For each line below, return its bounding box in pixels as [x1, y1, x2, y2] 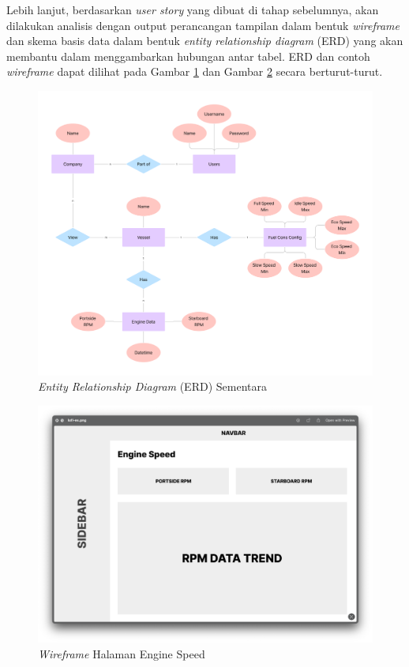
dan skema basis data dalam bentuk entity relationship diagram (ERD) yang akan [6, 32, 403, 49]
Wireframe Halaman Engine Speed [38, 645, 205, 661]
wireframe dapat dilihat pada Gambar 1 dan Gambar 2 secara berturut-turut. [6, 63, 383, 80]
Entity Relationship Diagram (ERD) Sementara [38, 378, 267, 395]
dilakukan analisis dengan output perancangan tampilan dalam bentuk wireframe [6, 17, 400, 33]
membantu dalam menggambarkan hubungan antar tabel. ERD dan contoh [6, 47, 370, 64]
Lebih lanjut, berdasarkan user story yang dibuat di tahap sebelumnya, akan [6, 2, 379, 17]
